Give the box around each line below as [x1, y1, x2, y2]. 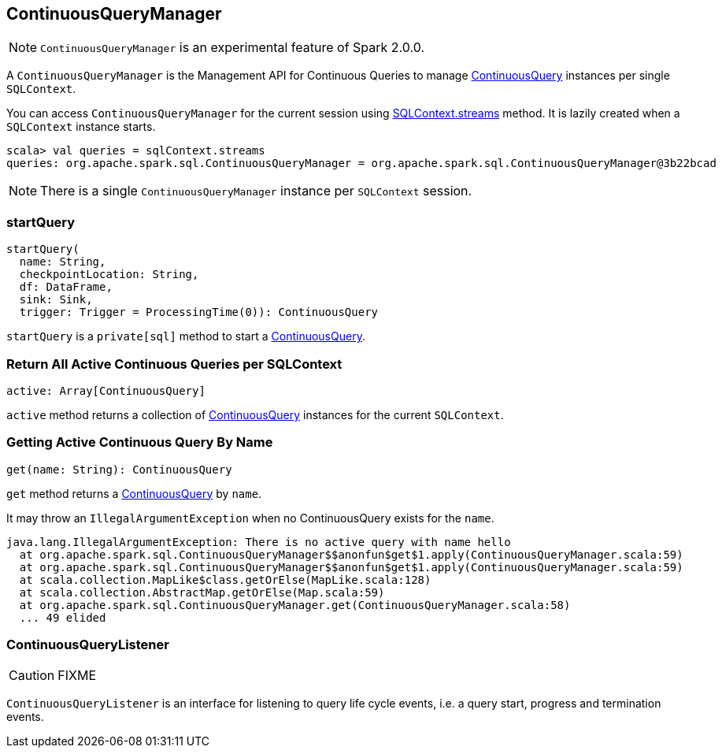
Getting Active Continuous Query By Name [6, 434, 273, 451]
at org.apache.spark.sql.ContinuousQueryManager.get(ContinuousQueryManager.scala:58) [19, 598, 571, 611]
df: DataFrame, [19, 280, 113, 294]
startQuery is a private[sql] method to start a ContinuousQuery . [6, 329, 365, 344]
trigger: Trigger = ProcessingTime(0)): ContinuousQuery [19, 306, 379, 319]
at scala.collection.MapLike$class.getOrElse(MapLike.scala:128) [19, 573, 431, 586]
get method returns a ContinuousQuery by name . [6, 486, 262, 500]
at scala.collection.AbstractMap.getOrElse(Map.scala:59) [19, 585, 385, 599]
